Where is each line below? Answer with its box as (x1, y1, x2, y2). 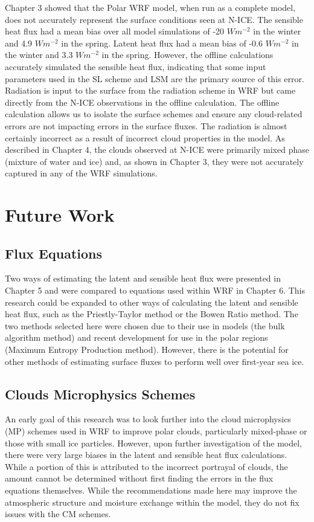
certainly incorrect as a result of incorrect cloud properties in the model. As (5, 131, 285, 144)
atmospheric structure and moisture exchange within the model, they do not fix (5, 495, 300, 508)
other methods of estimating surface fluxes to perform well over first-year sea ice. (5, 355, 304, 367)
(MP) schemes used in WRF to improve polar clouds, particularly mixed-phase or (5, 425, 307, 437)
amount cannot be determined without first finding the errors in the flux (5, 472, 274, 485)
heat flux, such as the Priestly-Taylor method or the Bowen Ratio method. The (5, 308, 298, 320)
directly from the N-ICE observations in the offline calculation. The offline (5, 95, 280, 108)
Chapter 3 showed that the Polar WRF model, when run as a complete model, (5, 1, 296, 13)
